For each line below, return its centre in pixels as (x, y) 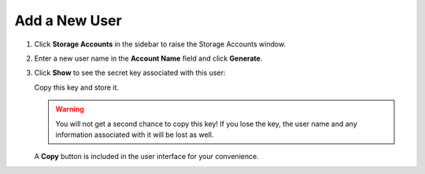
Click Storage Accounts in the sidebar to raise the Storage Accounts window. (160, 44)
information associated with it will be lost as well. (135, 135)
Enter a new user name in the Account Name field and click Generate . (148, 58)
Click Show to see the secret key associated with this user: (130, 73)
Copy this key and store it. (77, 87)
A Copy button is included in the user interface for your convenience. (146, 157)
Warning (70, 109)
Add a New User (68, 20)
